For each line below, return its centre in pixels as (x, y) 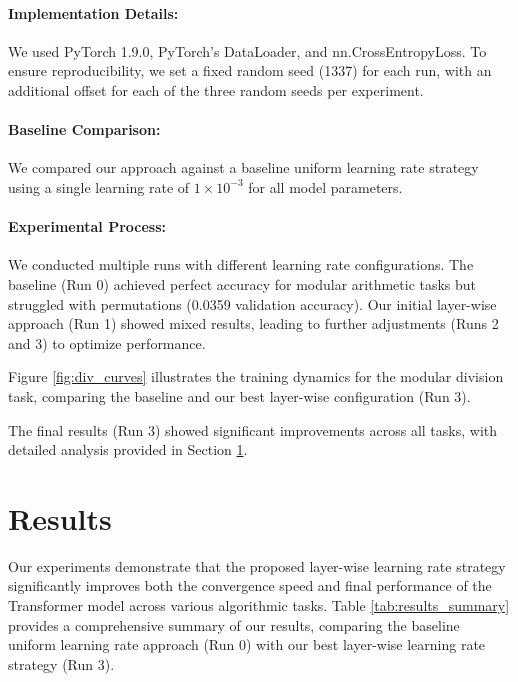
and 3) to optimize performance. (107, 342)
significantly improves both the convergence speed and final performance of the (250, 585)
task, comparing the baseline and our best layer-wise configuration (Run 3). (239, 395)
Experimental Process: (87, 226)
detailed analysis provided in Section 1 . (128, 449)
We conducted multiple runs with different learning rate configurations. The (241, 264)
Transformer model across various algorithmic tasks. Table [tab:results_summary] (259, 605)
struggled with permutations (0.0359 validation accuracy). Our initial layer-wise (252, 303)
